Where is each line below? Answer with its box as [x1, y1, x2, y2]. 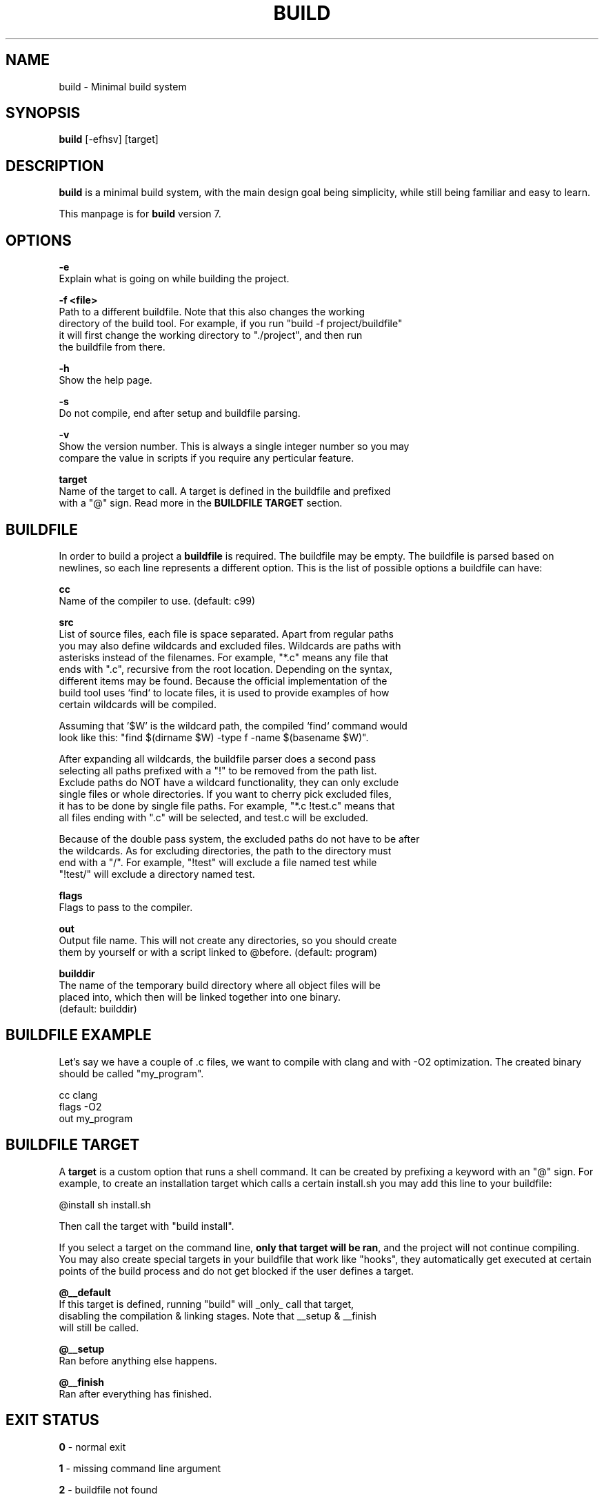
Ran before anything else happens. [59, 1354, 217, 1366]
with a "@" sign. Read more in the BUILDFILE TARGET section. [59, 497, 343, 509]
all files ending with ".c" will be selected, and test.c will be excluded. [59, 811, 369, 823]
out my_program [59, 1112, 133, 1124]
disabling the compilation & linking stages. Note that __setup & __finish [59, 1309, 377, 1322]
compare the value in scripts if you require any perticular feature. [59, 452, 354, 464]
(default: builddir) [59, 1002, 137, 1015]
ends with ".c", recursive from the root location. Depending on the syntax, [59, 663, 392, 675]
